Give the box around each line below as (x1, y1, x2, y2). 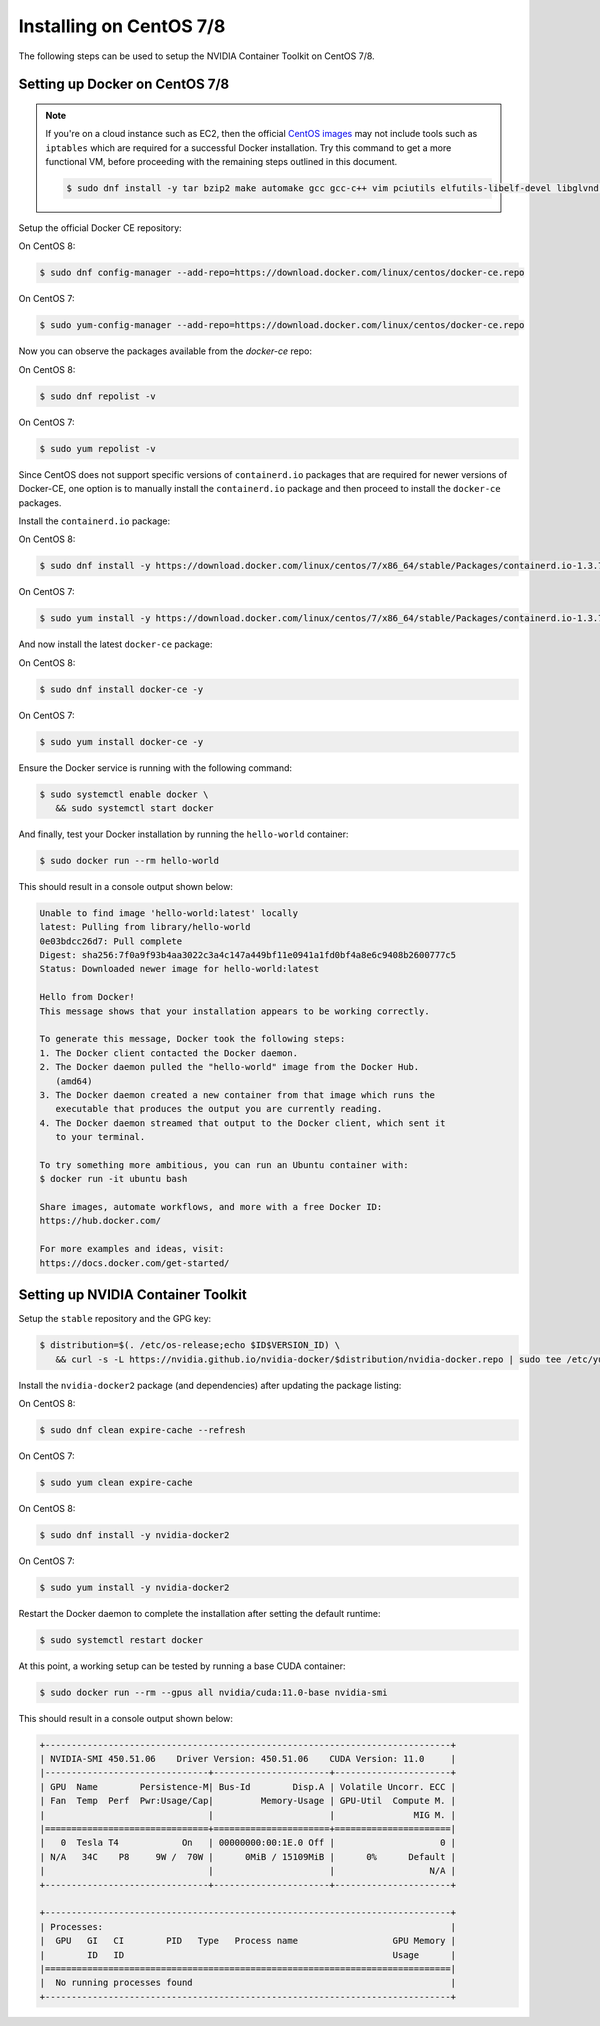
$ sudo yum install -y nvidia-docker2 (39, 1581, 230, 1593)
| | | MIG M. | (39, 1809, 457, 1820)
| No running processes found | (39, 1977, 457, 1989)
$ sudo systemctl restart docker (39, 1634, 204, 1645)
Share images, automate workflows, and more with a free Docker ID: (39, 1201, 383, 1213)
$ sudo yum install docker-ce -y (39, 736, 204, 747)
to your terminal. (55, 1131, 146, 1143)
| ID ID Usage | (39, 1949, 457, 1960)
